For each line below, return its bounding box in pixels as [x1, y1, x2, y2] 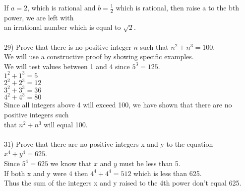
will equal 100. [44, 119, 88, 129]
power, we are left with [4, 12, 74, 22]
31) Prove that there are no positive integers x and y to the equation [4, 138, 213, 149]
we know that [50, 158, 92, 168]
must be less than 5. [119, 158, 181, 168]
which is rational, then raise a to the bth [116, 2, 240, 12]
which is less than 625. [133, 168, 202, 178]
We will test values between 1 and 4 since [4, 61, 130, 71]
